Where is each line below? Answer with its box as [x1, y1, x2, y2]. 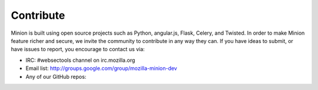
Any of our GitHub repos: [25, 73, 87, 80]
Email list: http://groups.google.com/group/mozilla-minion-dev [25, 65, 177, 72]
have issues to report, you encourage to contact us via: [11, 46, 145, 53]
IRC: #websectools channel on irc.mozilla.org [25, 56, 135, 64]
